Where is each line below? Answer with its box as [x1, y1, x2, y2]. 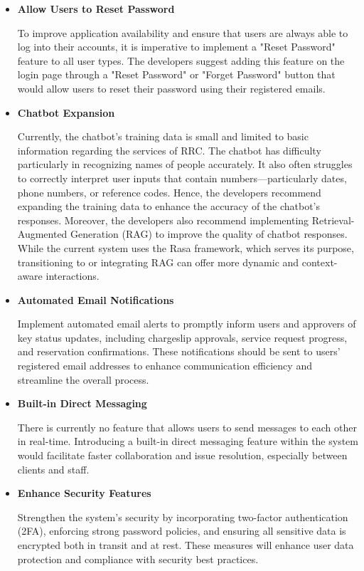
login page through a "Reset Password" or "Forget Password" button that [17, 67, 336, 82]
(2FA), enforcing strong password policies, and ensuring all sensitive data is [17, 523, 346, 538]
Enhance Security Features [17, 486, 151, 501]
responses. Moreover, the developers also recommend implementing [17, 212, 309, 227]
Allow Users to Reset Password [17, 1, 175, 16]
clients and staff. [17, 461, 90, 476]
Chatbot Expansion [17, 105, 115, 120]
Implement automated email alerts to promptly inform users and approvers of [17, 316, 356, 331]
